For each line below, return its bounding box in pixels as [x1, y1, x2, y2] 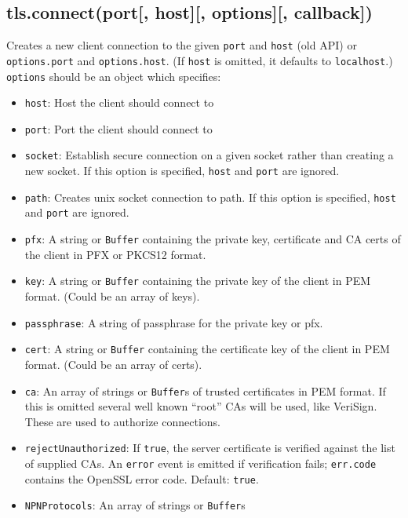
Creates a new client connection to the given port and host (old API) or [6, 37, 357, 53]
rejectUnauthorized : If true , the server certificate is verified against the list [24, 440, 395, 456]
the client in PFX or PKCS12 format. [24, 246, 206, 262]
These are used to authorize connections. [24, 413, 220, 429]
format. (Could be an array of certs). [24, 356, 202, 372]
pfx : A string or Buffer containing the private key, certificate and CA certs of [24, 231, 401, 247]
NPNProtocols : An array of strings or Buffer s [24, 497, 246, 513]
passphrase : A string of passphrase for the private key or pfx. [24, 314, 323, 330]
